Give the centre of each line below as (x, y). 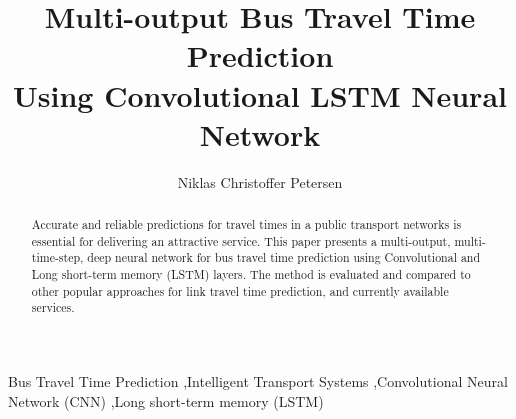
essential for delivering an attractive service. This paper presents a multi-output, (241, 240)
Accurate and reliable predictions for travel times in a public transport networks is (246, 224)
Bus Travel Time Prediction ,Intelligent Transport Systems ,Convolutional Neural (258, 381)
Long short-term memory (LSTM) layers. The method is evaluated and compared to (251, 274)
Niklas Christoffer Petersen (260, 181)
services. (53, 307)
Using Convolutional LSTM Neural (260, 94)
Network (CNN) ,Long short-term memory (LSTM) (166, 400)
